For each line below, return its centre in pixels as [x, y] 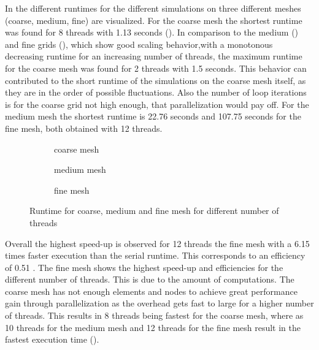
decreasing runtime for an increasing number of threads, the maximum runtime [154, 56]
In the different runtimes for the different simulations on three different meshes [153, 8]
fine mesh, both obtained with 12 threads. [84, 128]
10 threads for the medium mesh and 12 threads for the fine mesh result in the [153, 327]
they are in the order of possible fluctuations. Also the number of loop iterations [156, 92]
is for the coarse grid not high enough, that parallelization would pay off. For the [157, 104]
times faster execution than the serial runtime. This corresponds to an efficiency [155, 255]
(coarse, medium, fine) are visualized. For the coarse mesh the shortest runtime [154, 20]
